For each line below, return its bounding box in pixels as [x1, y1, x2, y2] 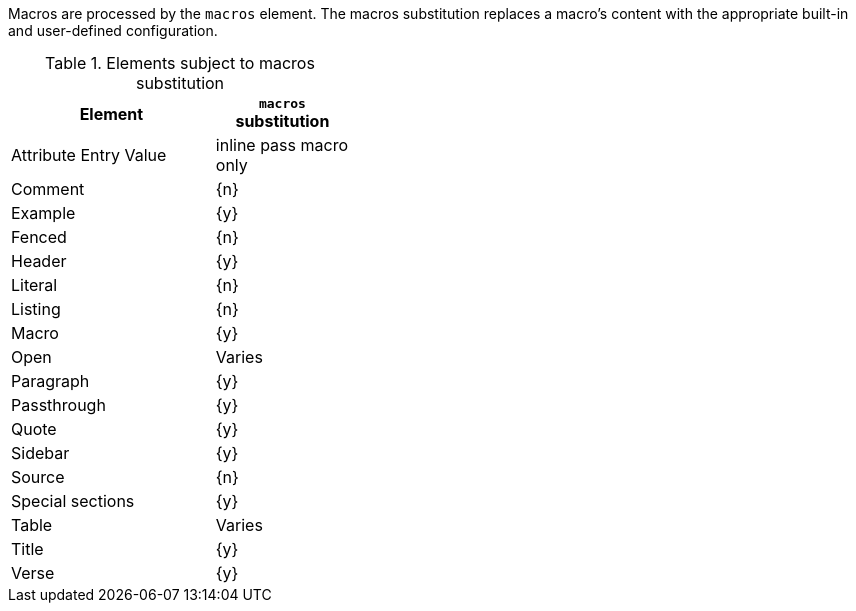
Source [11, 467, 65, 487]
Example [11, 203, 76, 223]
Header [11, 251, 67, 271]
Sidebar [11, 443, 70, 463]
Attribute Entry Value [11, 145, 167, 165]
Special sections [11, 491, 135, 511]
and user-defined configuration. [8, 22, 218, 39]
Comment [11, 179, 85, 199]
